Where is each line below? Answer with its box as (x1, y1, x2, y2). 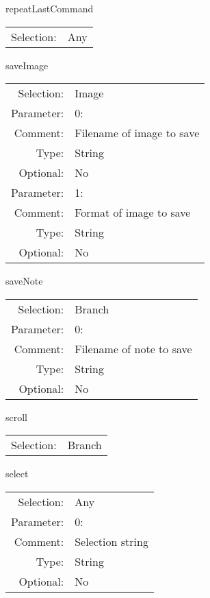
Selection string (75, 533, 148, 549)
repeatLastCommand (5, 1, 94, 15)
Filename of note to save (75, 340, 192, 357)
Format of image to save (75, 204, 191, 221)
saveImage (5, 58, 49, 72)
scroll (5, 409, 28, 424)
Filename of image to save (75, 125, 200, 141)
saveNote (5, 274, 43, 288)
